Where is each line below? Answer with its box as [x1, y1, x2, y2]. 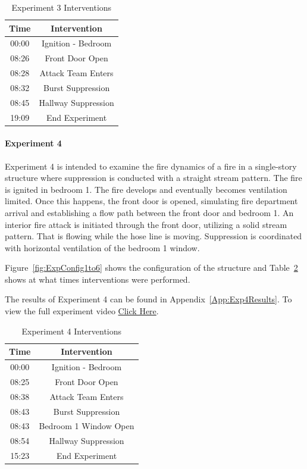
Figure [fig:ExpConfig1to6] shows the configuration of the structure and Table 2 [5, 261, 298, 274]
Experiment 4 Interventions [21, 324, 122, 337]
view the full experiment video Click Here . [5, 305, 159, 317]
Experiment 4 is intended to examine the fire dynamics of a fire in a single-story [5, 160, 297, 172]
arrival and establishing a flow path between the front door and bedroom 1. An [5, 206, 294, 218]
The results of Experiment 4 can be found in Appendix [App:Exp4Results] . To [5, 293, 292, 305]
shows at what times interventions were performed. [5, 273, 190, 285]
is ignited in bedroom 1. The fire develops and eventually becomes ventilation [5, 183, 287, 195]
